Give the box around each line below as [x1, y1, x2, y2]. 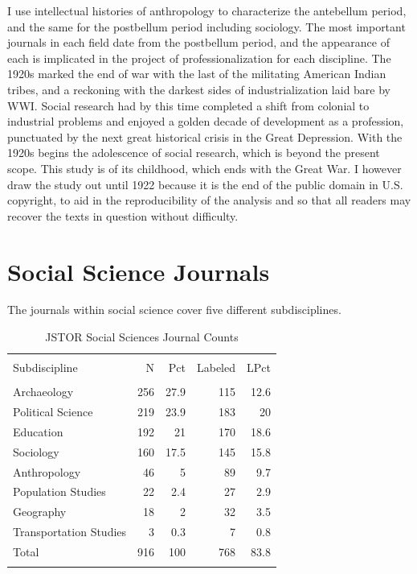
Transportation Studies [13, 523, 127, 540]
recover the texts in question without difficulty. [7, 207, 239, 224]
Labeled [196, 359, 236, 376]
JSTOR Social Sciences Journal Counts [45, 328, 239, 345]
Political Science [13, 403, 93, 420]
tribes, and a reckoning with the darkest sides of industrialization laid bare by [7, 81, 391, 97]
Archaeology [13, 383, 74, 400]
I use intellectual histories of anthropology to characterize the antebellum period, [7, 2, 407, 19]
